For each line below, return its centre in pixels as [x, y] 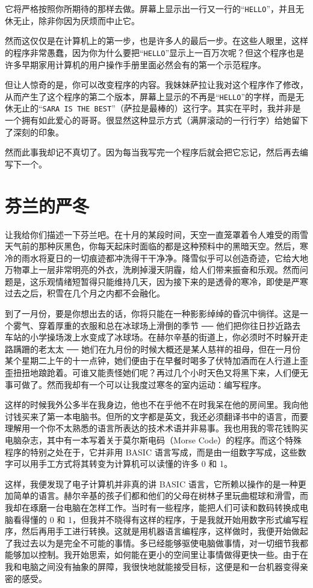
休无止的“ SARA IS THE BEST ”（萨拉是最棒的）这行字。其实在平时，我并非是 [153, 108]
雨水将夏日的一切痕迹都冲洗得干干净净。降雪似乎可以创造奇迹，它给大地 [165, 258]
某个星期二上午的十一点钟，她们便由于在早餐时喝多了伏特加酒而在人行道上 [152, 361]
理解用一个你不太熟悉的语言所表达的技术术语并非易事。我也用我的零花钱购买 [156, 428]
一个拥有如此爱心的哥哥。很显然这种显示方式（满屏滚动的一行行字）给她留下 [156, 120]
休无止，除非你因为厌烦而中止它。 [72, 20]
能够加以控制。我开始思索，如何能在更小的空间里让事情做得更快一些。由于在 [156, 555]
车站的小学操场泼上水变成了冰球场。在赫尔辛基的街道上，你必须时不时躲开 [152, 337]
